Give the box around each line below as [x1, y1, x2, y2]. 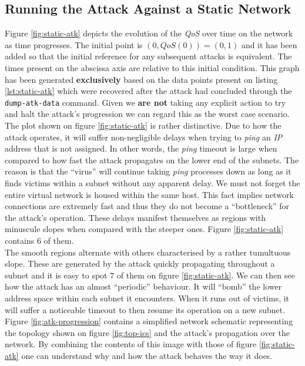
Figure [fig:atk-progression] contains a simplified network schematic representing [5, 315, 293, 327]
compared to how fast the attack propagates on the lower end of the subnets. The [5, 153, 299, 166]
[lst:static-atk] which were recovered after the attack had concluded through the [5, 85, 292, 97]
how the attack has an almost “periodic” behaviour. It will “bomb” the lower [5, 280, 282, 293]
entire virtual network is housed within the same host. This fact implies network [5, 188, 294, 200]
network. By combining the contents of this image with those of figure [5, 338, 257, 350]
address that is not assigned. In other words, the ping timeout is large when [5, 142, 277, 155]
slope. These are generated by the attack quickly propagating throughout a [5, 257, 275, 270]
